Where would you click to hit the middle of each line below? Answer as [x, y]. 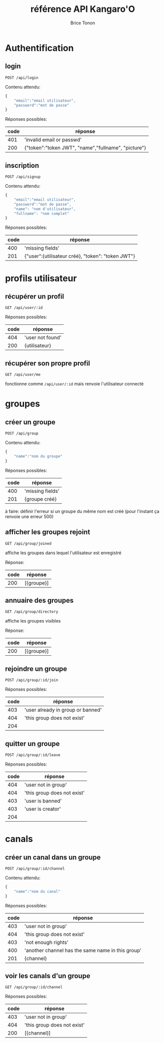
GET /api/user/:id [24, 308]
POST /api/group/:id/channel [35, 869]
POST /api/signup [23, 177]
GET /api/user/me [23, 375]
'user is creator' [43, 809]
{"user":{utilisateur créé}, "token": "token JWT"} [80, 256]
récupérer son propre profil [48, 363]
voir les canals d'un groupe [48, 976]
